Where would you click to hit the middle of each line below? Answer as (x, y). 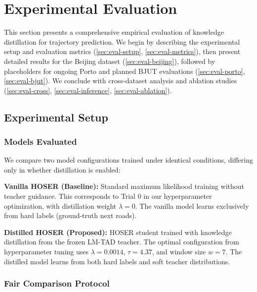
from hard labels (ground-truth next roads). (70, 215)
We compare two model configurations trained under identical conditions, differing (128, 160)
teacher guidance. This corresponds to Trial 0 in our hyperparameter (108, 196)
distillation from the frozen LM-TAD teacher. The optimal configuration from (122, 242)
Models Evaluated (41, 141)
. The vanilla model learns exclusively (192, 205)
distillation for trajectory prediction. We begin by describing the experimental (122, 41)
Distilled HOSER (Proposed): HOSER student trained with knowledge (118, 232)
